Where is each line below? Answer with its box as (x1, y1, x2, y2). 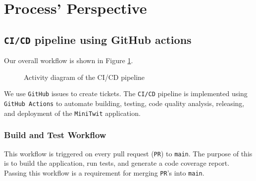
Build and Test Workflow (4, 129, 106, 141)
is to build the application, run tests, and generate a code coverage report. (4, 158, 230, 168)
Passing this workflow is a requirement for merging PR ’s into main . (4, 167, 205, 178)
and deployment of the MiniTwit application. (4, 108, 141, 118)
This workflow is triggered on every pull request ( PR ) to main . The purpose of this (4, 148, 253, 158)
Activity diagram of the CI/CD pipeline (24, 72, 145, 82)
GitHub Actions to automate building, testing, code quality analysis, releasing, (4, 98, 245, 108)
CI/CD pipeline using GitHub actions (4, 32, 192, 47)
